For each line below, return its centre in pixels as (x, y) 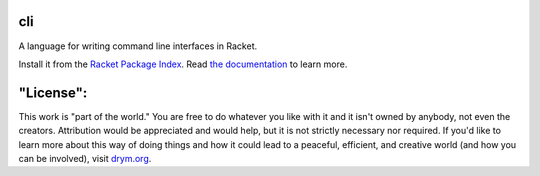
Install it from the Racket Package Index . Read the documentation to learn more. (183, 64)
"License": (53, 92)
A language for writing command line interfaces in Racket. (138, 46)
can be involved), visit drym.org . (85, 158)
